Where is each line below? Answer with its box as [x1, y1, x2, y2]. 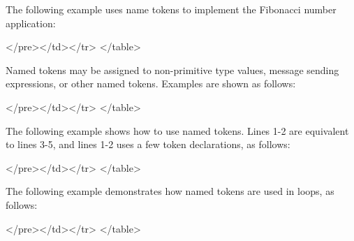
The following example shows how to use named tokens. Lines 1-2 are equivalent [6, 123, 349, 138]
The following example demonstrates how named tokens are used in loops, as [6, 184, 334, 198]
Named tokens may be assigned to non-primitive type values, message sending [6, 62, 339, 77]
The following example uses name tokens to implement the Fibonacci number [6, 2, 337, 16]
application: [6, 15, 56, 30]
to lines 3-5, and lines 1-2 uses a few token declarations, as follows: [6, 137, 290, 152]
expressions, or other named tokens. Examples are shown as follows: [6, 76, 296, 91]
